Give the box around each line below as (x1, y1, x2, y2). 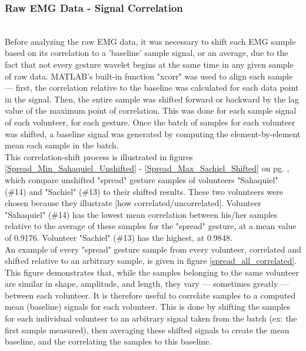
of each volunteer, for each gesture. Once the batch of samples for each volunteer (5, 115, 295, 128)
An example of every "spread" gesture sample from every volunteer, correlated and (5, 243, 301, 255)
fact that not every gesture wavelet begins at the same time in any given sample (5, 58, 294, 70)
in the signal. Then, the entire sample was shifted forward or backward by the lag (5, 92, 299, 105)
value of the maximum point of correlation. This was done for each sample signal (5, 104, 297, 117)
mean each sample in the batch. (5, 139, 119, 151)
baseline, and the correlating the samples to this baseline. (5, 335, 212, 347)
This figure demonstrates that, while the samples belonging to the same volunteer (5, 266, 299, 278)
